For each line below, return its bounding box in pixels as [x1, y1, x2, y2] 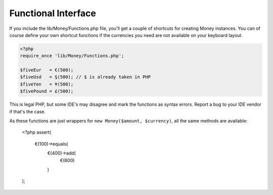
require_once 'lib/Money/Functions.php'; [20, 53, 124, 59]
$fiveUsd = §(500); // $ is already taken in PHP [20, 74, 151, 80]
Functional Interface [9, 8, 96, 19]
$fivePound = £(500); [20, 89, 74, 94]
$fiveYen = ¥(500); [20, 81, 74, 87]
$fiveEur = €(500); [20, 67, 74, 73]
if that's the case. [9, 108, 45, 114]
